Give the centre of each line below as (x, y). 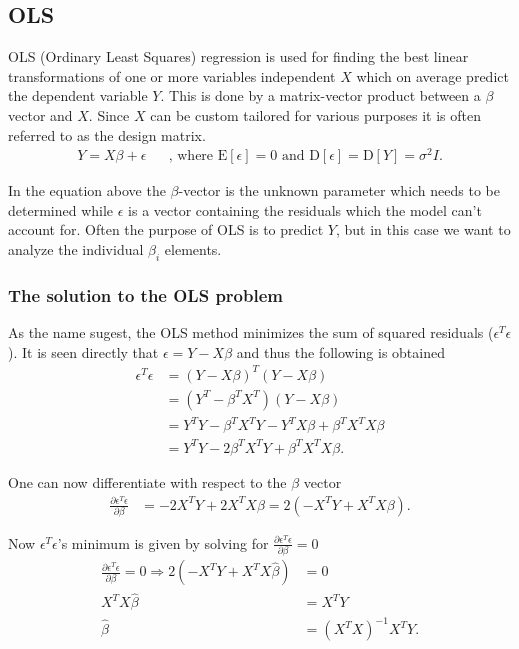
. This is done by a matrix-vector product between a (320, 95)
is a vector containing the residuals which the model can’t (305, 209)
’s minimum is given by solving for (163, 542)
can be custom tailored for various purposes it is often (315, 114)
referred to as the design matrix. (107, 134)
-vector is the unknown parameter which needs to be (339, 190)
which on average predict (432, 75)
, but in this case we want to (423, 229)
